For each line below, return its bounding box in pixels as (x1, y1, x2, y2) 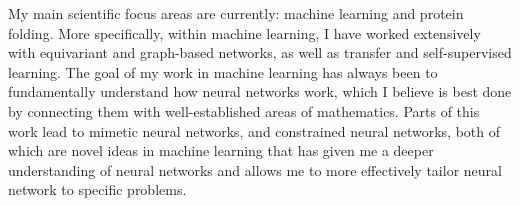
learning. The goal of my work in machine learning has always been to (8, 61, 438, 82)
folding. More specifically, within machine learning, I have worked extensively (8, 22, 481, 43)
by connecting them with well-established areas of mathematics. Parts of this (8, 100, 480, 121)
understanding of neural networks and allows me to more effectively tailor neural (8, 159, 502, 180)
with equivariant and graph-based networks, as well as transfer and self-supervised (8, 42, 512, 63)
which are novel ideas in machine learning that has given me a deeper (8, 140, 434, 161)
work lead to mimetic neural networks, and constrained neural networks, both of (8, 120, 501, 141)
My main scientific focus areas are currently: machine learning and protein (8, 3, 464, 23)
